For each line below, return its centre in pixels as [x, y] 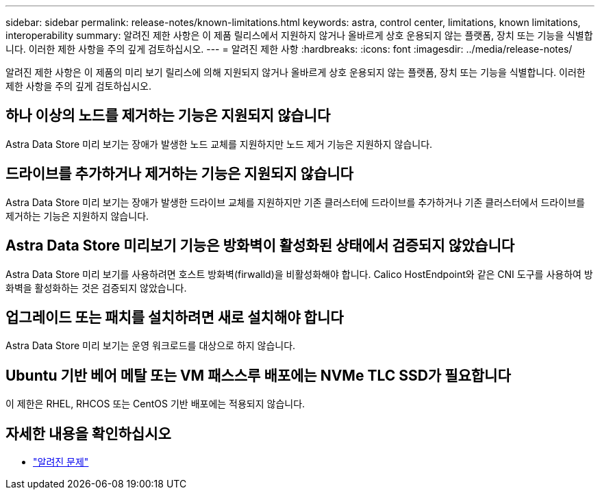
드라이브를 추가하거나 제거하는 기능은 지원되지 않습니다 [179, 174]
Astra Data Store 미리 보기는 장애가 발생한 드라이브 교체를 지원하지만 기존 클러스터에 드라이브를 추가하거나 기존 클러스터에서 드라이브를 [295, 202]
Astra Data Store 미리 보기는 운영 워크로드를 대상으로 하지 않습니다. [151, 346]
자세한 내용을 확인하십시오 [88, 433]
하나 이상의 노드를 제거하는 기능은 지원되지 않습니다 [168, 116]
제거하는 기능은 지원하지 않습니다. [77, 216]
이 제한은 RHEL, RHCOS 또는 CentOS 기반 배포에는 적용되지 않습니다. [155, 404]
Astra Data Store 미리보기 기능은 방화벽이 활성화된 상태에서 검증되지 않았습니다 [260, 246]
